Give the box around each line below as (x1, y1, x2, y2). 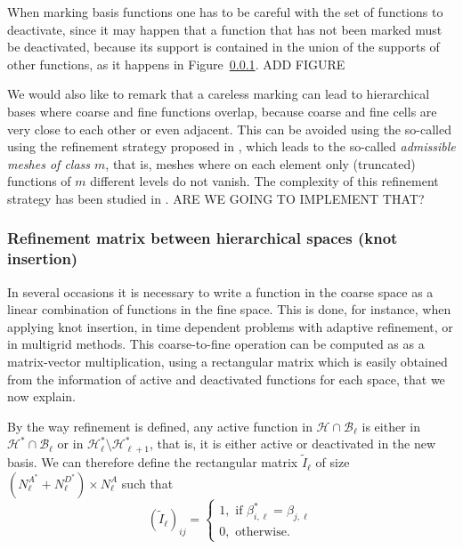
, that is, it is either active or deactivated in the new (150, 434, 436, 453)
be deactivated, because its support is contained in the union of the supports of (7, 37, 440, 56)
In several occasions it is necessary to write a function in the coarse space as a (7, 282, 434, 301)
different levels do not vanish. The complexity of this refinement (90, 172, 439, 190)
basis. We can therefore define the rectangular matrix (7, 453, 298, 472)
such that (121, 473, 174, 492)
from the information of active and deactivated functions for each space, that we (7, 369, 445, 388)
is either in (361, 416, 420, 435)
